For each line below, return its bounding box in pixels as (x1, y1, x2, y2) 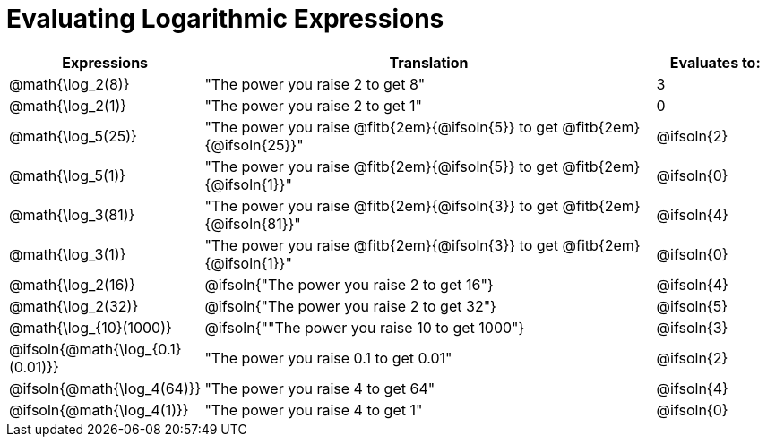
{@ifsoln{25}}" (204, 135, 304, 154)
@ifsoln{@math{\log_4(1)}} (9, 400, 189, 419)
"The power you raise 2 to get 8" (204, 74, 426, 93)
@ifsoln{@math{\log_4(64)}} (9, 379, 202, 397)
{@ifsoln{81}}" (204, 214, 301, 233)
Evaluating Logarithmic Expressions (6, 4, 444, 34)
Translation (389, 53, 469, 72)
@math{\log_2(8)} (9, 74, 130, 93)
